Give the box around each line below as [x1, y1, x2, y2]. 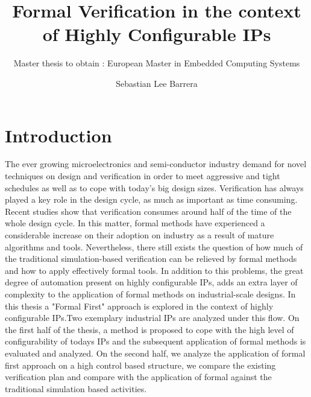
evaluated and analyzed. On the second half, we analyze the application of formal [5, 346, 306, 359]
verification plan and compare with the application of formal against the [5, 370, 272, 383]
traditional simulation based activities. [5, 382, 147, 395]
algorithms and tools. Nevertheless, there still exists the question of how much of [5, 240, 303, 253]
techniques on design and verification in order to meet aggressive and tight [5, 170, 280, 182]
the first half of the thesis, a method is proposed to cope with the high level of [5, 323, 294, 335]
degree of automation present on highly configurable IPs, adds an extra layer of [5, 276, 298, 288]
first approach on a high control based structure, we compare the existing [5, 358, 276, 371]
